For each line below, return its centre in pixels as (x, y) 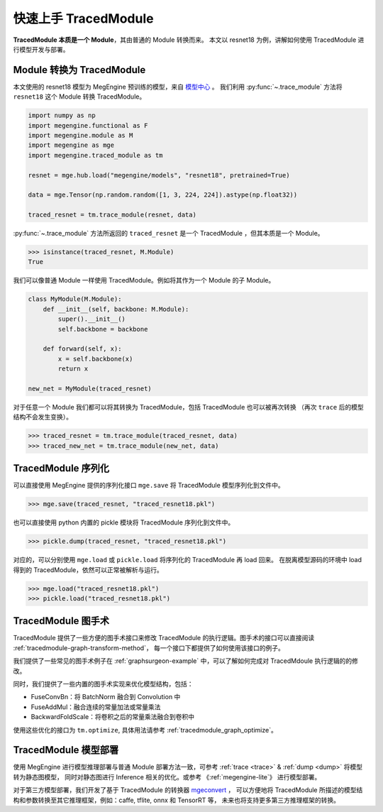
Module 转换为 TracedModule (79, 70)
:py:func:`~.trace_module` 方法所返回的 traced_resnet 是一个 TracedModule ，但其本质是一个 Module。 (168, 234)
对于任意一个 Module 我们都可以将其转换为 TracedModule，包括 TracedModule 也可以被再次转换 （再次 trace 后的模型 (189, 407)
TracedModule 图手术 (61, 621)
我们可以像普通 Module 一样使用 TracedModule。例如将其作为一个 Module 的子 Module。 (144, 280)
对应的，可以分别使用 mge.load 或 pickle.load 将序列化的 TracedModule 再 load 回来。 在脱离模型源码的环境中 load (187, 560)
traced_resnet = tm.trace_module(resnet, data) (112, 215)
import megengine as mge (71, 145)
